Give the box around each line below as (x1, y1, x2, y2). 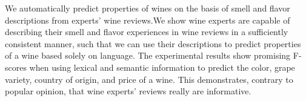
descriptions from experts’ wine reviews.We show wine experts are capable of (5, 13, 290, 26)
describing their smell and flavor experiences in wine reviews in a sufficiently (5, 25, 288, 38)
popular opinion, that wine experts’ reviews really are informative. (5, 85, 251, 97)
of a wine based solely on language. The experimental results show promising (5, 49, 291, 62)
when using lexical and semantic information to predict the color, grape (29, 60, 295, 73)
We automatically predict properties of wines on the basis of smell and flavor (5, 2, 290, 14)
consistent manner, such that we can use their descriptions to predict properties (5, 37, 301, 50)
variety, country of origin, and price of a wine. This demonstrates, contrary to (5, 73, 293, 85)
